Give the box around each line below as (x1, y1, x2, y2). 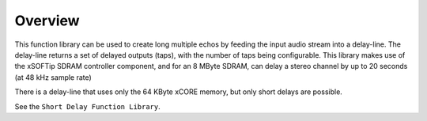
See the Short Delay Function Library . (14, 101, 161, 111)
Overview (14, 12, 80, 29)
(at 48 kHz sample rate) (14, 72, 93, 82)
